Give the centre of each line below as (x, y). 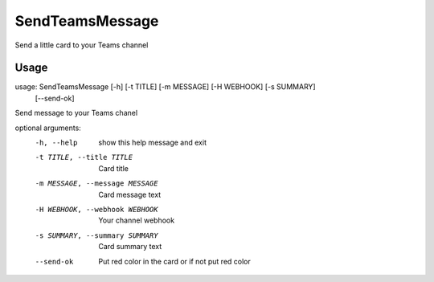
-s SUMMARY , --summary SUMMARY (96, 235)
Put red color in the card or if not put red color (174, 261)
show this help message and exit (152, 143)
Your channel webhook (137, 220)
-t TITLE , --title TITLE (84, 157)
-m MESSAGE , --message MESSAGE (96, 184)
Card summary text (130, 247)
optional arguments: (48, 128)
